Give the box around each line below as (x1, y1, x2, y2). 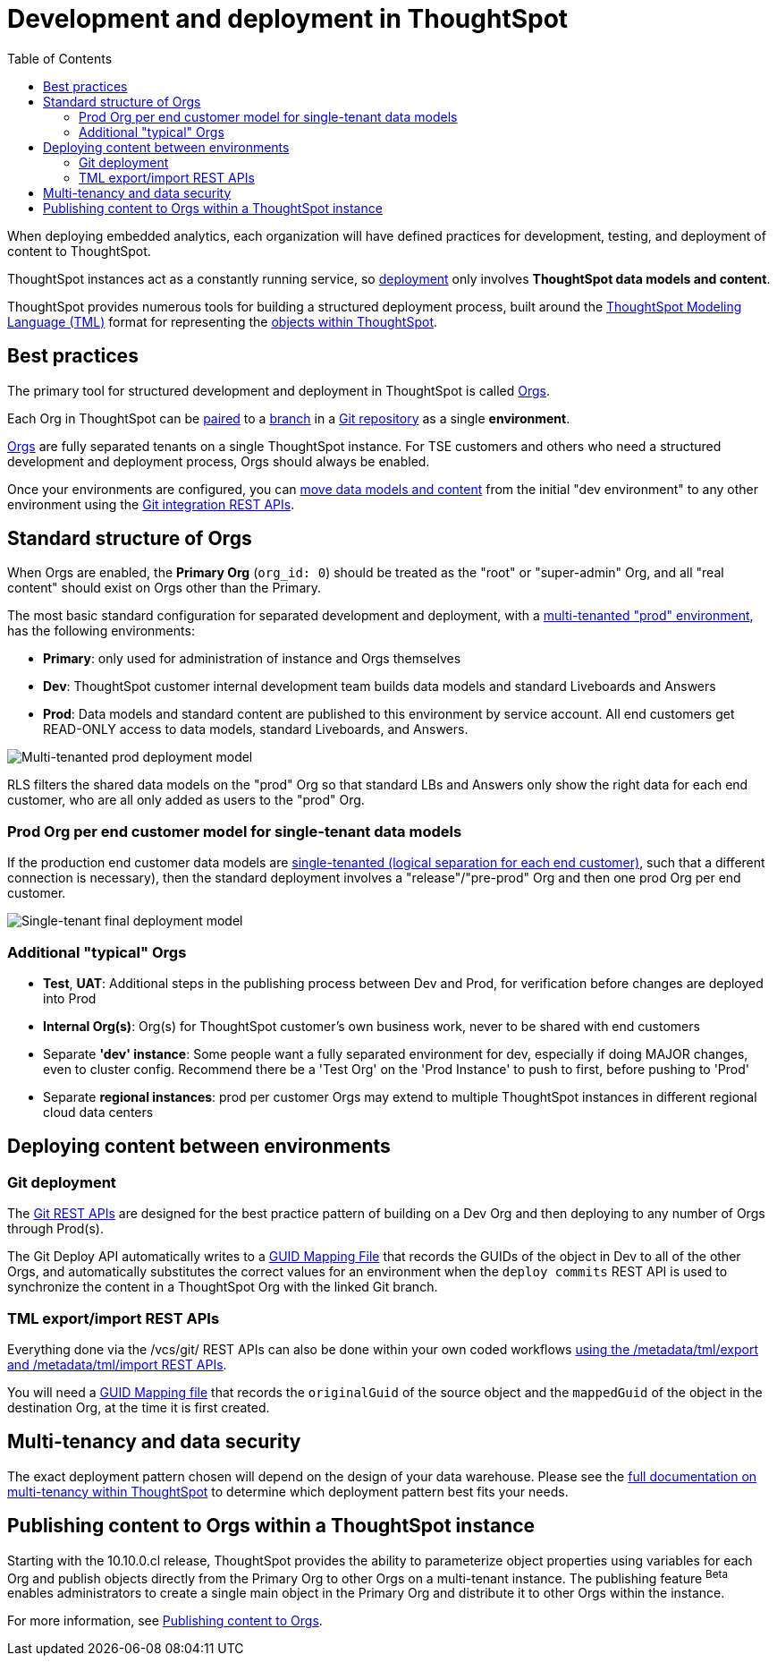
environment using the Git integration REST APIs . (7, 496, 295, 512)
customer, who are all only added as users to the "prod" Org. (7, 792, 365, 808)
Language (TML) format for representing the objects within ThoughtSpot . (7, 313, 438, 329)
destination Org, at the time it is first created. (7, 1399, 270, 1415)
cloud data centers (43, 1104, 154, 1120)
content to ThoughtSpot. (7, 243, 151, 259)
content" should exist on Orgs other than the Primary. (7, 580, 322, 596)
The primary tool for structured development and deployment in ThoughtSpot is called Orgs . (7, 382, 550, 398)
